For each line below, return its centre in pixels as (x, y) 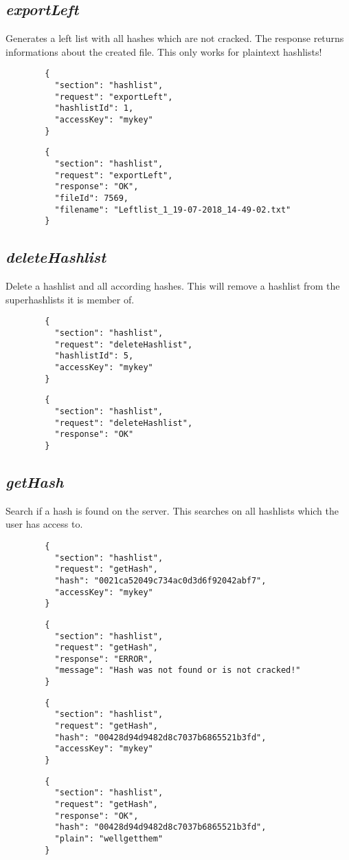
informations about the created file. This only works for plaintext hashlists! (164, 51)
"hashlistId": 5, (94, 356)
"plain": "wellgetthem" (109, 839)
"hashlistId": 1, (94, 108)
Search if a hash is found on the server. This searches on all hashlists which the (172, 510)
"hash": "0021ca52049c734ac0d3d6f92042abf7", (160, 580)
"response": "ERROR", (104, 659)
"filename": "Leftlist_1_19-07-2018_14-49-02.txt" (173, 209)
